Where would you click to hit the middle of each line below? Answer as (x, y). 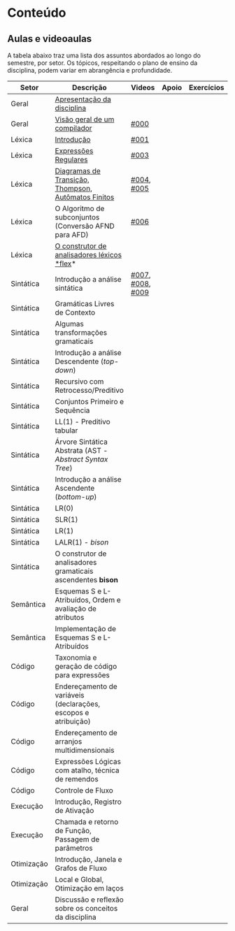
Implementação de (86, 629)
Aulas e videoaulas (50, 39)
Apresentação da (83, 99)
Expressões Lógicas (88, 762)
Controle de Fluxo (84, 790)
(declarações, (78, 704)
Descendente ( (79, 361)
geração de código (86, 666)
